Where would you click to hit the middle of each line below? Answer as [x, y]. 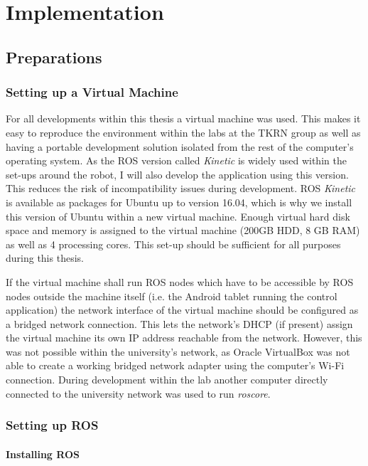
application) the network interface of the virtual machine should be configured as [182, 310]
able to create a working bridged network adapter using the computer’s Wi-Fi [175, 365]
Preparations [54, 57]
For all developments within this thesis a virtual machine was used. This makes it [183, 118]
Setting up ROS [52, 425]
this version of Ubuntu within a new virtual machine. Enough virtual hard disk [178, 216]
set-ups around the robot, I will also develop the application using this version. [177, 174]
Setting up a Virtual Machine [92, 92]
